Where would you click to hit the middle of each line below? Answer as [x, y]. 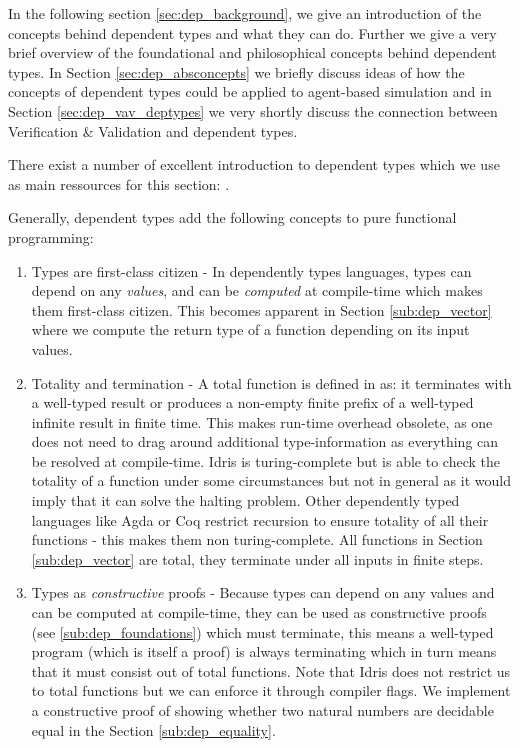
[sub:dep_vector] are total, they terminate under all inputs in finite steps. [257, 558]
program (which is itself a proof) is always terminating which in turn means [264, 651]
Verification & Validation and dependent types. [153, 130]
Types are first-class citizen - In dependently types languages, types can [251, 270]
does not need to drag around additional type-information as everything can [265, 441]
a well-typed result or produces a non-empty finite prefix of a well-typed [252, 402]
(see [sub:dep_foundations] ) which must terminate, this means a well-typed [262, 631]
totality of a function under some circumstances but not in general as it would [271, 480]
